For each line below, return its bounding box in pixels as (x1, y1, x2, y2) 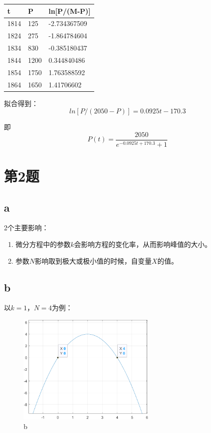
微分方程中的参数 (15, 239, 71, 249)
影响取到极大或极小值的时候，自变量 (35, 255, 152, 266)
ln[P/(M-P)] (49, 5, 91, 16)
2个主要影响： (4, 222, 49, 233)
